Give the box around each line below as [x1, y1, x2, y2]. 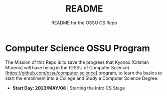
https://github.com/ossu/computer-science [7, 70, 96, 76]
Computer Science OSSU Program [5, 42, 150, 54]
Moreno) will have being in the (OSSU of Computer [5, 64, 110, 70]
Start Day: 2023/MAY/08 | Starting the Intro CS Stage [12, 85, 125, 91]
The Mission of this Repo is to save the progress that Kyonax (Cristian [5, 59, 149, 65]
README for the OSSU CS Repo [51, 20, 117, 26]
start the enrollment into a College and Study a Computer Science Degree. [5, 75, 159, 81]
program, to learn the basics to [98, 70, 162, 76]
